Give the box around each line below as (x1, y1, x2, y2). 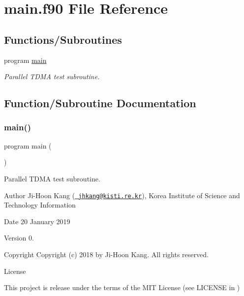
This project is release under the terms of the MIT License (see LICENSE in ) (4, 282, 240, 293)
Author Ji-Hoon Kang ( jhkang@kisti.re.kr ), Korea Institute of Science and (4, 190, 240, 200)
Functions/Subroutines (4, 31, 122, 47)
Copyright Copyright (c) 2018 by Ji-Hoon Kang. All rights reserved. (4, 249, 209, 259)
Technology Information (4, 200, 76, 210)
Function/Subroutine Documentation (4, 95, 196, 111)
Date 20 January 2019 (4, 216, 70, 226)
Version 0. (4, 233, 34, 243)
